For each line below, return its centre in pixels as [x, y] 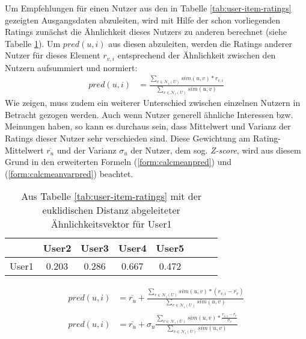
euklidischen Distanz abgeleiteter [111, 210]
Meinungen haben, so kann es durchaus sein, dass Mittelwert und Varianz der [148, 126]
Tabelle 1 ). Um [33, 43]
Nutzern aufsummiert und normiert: [71, 67]
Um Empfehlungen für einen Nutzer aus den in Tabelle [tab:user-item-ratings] [148, 8]
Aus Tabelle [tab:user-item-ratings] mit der [112, 196]
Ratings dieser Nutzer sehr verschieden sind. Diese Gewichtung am [128, 138]
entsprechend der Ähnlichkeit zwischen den [197, 55]
